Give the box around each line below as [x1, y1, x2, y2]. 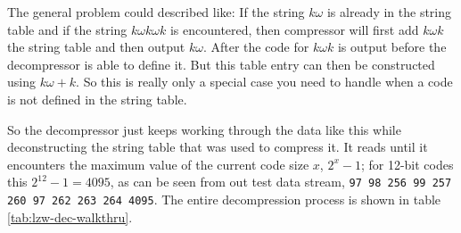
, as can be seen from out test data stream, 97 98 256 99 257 [110, 172, 452, 191]
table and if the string [7, 20, 128, 38]
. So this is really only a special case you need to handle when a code [76, 72, 453, 91]
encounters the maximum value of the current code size [7, 154, 309, 173]
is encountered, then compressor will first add [169, 20, 419, 38]
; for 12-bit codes [360, 154, 454, 173]
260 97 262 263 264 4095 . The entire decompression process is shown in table [7, 190, 441, 208]
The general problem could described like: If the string [7, 3, 305, 21]
